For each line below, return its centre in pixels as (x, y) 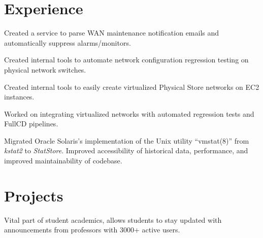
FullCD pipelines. (31, 124)
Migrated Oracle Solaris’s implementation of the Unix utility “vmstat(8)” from (127, 140)
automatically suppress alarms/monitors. (68, 42)
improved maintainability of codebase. (63, 161)
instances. (19, 97)
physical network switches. (45, 69)
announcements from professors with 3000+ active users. (92, 230)
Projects (34, 195)
